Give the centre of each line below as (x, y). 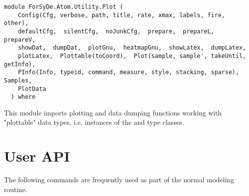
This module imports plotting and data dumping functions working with (113, 112)
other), (16, 23)
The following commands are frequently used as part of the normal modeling (119, 180)
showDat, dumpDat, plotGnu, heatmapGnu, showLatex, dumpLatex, (132, 48)
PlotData (32, 89)
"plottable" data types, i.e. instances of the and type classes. (94, 122)
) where (23, 97)
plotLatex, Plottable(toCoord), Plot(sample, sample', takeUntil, (132, 56)
